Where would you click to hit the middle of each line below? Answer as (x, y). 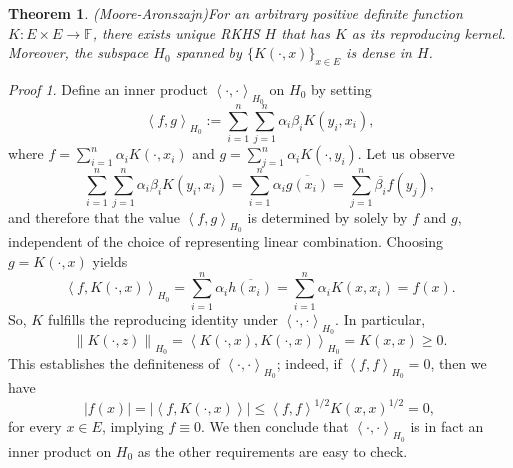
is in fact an (447, 426)
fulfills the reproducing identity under (162, 318)
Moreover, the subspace (78, 52)
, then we (458, 363)
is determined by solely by (327, 217)
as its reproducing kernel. (428, 32)
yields (110, 261)
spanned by (208, 52)
